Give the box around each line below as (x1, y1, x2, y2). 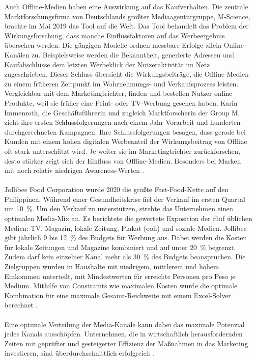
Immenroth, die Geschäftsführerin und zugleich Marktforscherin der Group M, (4, 107, 240, 117)
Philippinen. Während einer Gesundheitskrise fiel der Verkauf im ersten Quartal (4, 194, 245, 204)
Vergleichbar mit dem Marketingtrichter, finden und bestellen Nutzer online (4, 88, 232, 98)
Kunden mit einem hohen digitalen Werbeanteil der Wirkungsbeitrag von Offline (4, 136, 247, 146)
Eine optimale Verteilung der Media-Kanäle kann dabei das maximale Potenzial (4, 319, 245, 329)
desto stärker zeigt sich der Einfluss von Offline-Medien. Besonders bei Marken (4, 155, 241, 166)
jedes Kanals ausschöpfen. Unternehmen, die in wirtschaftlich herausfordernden (4, 329, 243, 339)
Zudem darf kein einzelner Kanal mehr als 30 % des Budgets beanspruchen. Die (4, 251, 246, 262)
